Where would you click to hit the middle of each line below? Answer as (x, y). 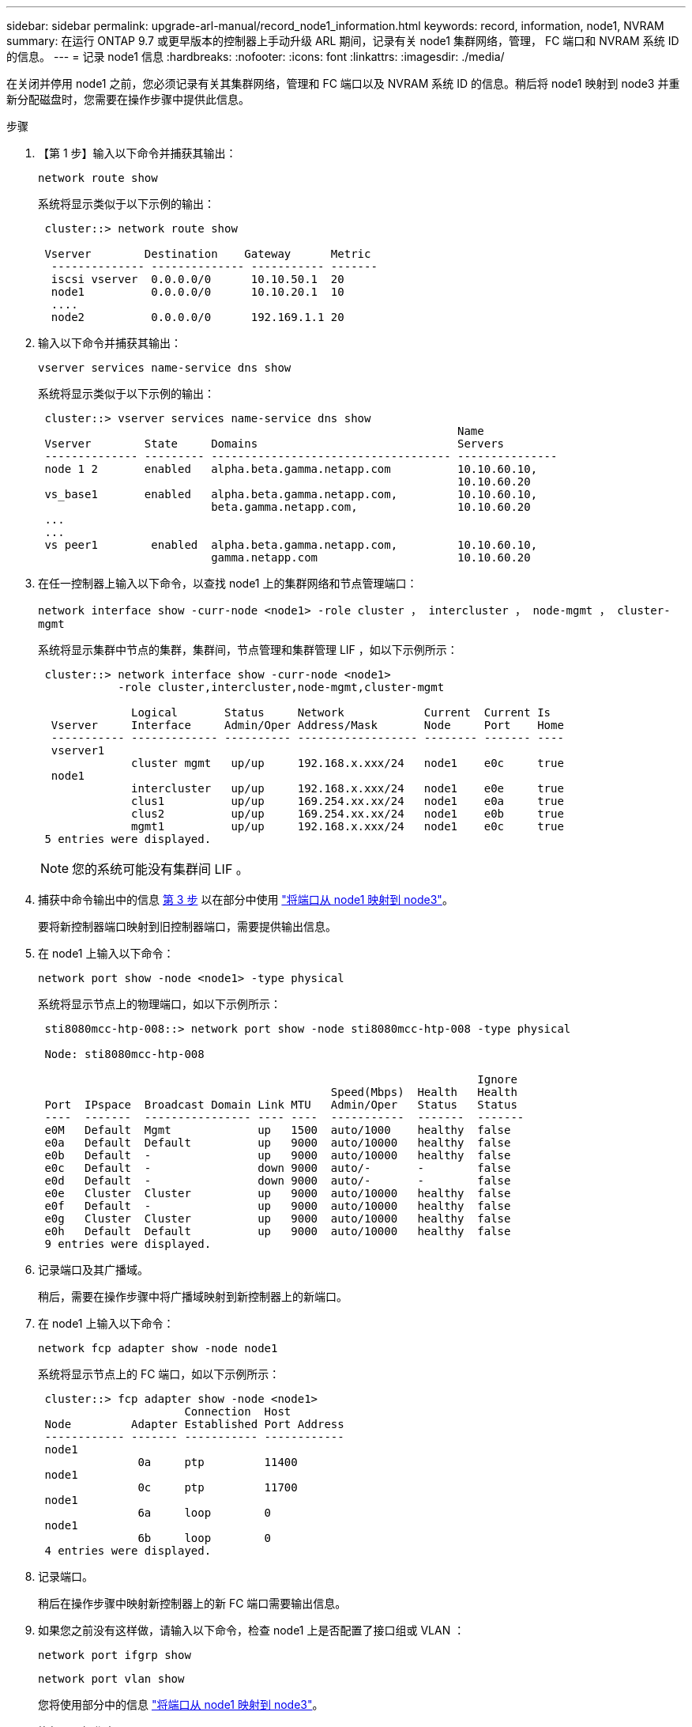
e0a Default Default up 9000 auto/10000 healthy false (278, 1143)
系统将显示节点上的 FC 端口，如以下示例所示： (159, 1374)
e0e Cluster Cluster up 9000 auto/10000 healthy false (278, 1193)
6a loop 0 (205, 1513)
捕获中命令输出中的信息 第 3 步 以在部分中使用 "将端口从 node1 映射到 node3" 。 (246, 899)
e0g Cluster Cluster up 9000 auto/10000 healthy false (278, 1219)
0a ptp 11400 (218, 1462)
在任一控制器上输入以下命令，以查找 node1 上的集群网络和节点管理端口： (228, 583)
